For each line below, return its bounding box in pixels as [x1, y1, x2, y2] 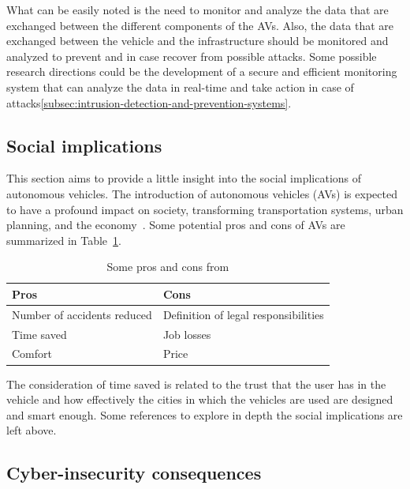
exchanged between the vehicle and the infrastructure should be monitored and [6, 32, 389, 49]
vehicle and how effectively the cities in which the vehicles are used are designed [6, 391, 393, 408]
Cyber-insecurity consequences [6, 461, 262, 485]
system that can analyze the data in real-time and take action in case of [6, 78, 354, 95]
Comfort [12, 345, 52, 362]
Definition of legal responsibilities [162, 306, 324, 322]
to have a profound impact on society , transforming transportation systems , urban [6, 201, 404, 217]
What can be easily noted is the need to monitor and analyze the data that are [6, 2, 389, 17]
